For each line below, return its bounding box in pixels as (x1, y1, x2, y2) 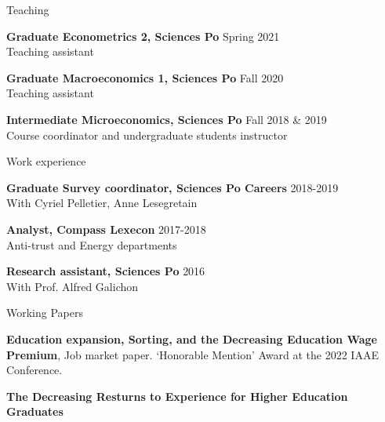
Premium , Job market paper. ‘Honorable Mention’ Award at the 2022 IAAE (6, 346, 379, 362)
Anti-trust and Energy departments (6, 236, 177, 253)
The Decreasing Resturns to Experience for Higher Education (6, 387, 348, 404)
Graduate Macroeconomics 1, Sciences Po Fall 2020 (6, 69, 284, 85)
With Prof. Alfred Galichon (6, 278, 139, 294)
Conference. (6, 362, 63, 378)
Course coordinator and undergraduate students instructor (6, 126, 288, 143)
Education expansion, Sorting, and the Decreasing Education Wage (6, 330, 377, 347)
